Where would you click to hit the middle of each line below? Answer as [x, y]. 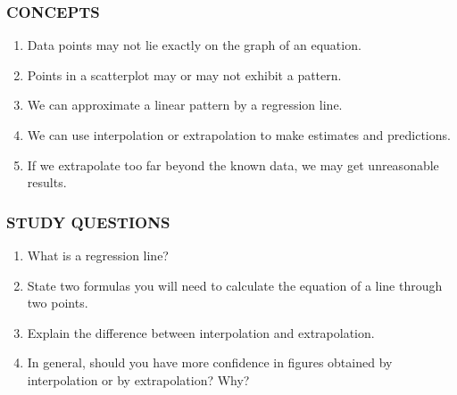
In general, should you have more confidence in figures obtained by [210, 362]
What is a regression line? [98, 255]
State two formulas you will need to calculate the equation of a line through [235, 285]
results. [47, 182]
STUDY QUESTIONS [88, 222]
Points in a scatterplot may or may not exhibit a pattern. [184, 74]
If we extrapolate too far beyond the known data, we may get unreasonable [233, 165]
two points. [58, 303]
